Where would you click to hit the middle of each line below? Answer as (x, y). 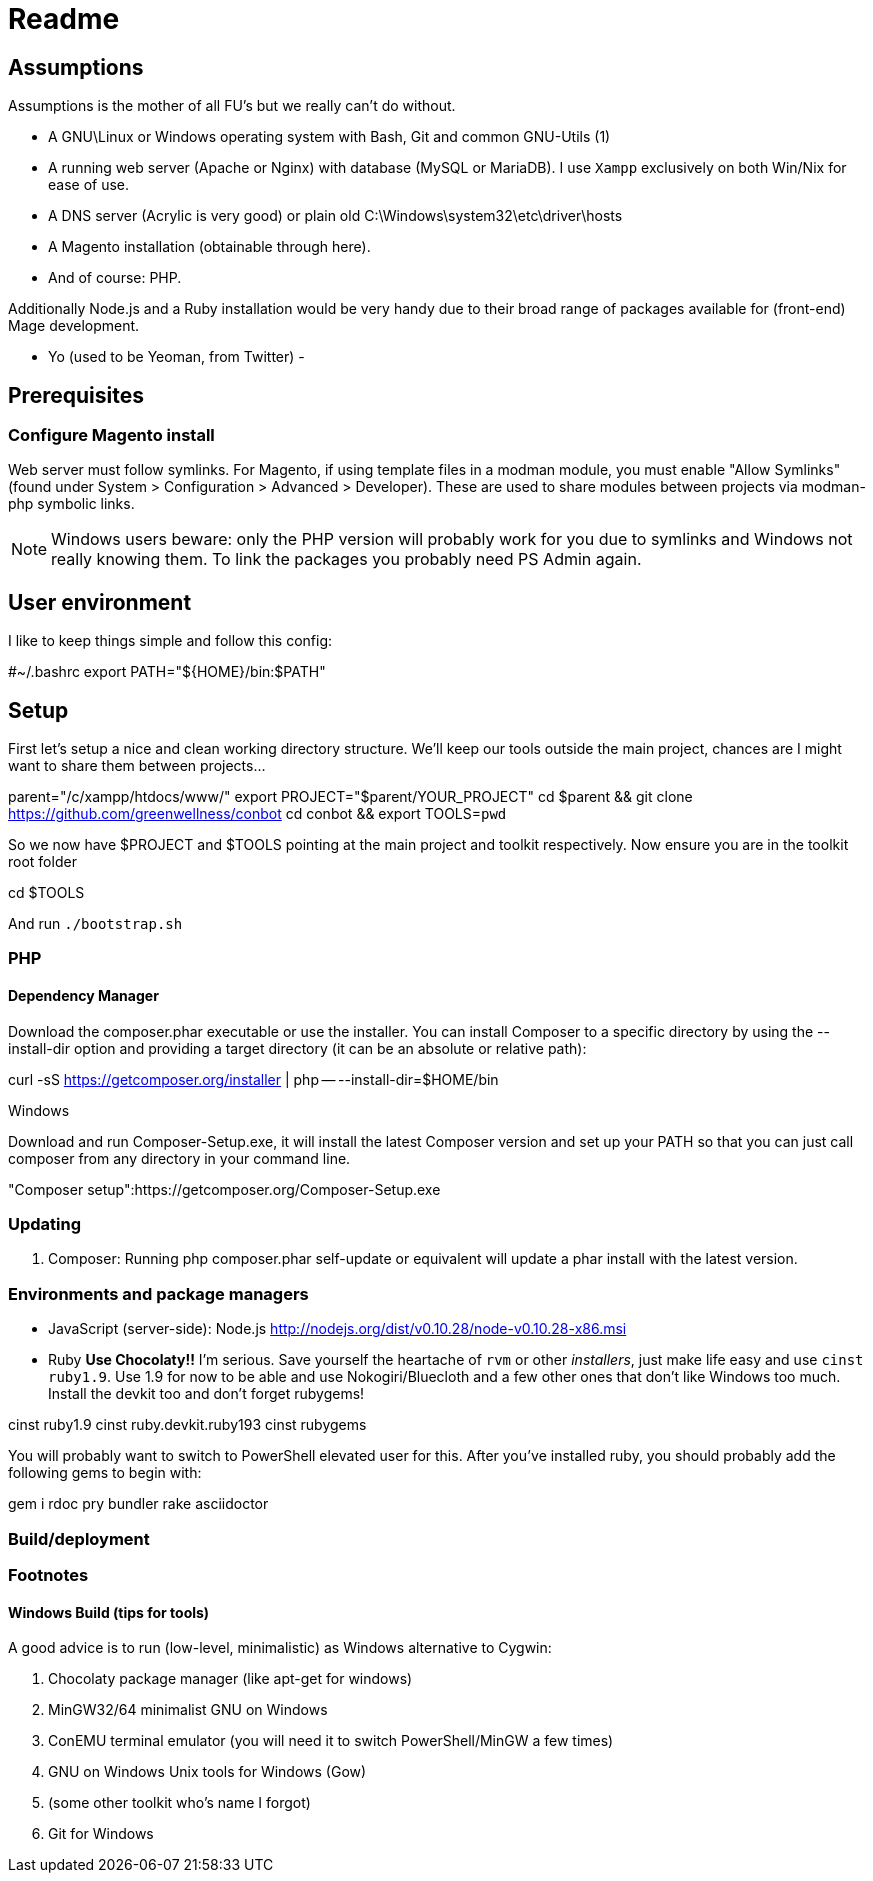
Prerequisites (76, 395)
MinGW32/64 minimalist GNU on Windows (188, 1710)
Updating (45, 1224)
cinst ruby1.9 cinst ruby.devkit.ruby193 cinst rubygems (187, 1425)
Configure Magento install (111, 435)
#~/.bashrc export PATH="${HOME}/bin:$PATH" (167, 672)
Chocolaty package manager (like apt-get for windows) (230, 1679)
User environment (100, 602)
